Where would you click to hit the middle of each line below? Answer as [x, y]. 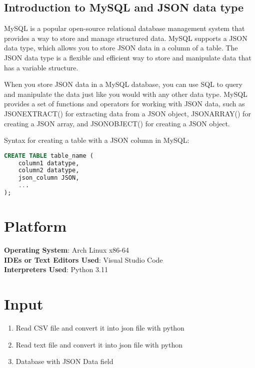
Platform [35, 226]
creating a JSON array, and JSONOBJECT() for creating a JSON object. [117, 123]
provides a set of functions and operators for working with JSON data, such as [124, 104]
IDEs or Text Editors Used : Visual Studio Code [83, 259]
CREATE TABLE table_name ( [49, 156]
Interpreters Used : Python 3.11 [56, 269]
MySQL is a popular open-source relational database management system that [124, 28]
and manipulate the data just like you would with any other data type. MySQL [126, 94]
